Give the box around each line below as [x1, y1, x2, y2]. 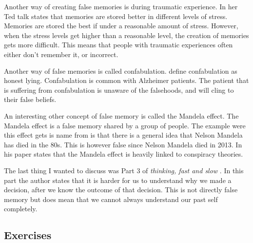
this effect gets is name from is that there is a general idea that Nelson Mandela [4, 130, 243, 140]
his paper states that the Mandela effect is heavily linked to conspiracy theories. [4, 149, 243, 159]
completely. [4, 203, 38, 214]
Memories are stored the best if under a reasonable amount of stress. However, [4, 20, 238, 31]
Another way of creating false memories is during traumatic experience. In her [4, 1, 238, 11]
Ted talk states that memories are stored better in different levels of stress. [4, 11, 228, 21]
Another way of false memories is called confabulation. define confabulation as [4, 65, 237, 76]
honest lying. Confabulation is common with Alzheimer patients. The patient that [4, 75, 249, 85]
